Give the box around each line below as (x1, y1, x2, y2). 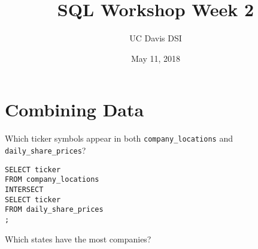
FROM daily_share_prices (5, 205, 104, 214)
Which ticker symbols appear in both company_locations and (5, 132, 233, 145)
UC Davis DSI (129, 32, 182, 44)
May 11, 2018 (130, 52, 181, 64)
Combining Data (5, 97, 144, 122)
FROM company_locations (5, 175, 99, 184)
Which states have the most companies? (5, 232, 151, 245)
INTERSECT (5, 185, 44, 194)
